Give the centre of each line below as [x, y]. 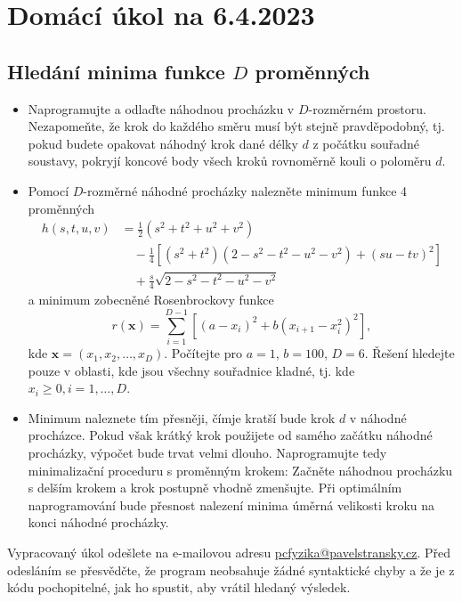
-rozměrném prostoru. [367, 108]
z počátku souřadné [366, 143]
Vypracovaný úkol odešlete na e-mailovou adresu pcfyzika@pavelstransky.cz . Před [229, 552]
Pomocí [49, 190]
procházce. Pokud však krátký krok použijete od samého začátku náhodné [230, 435]
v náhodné [378, 417]
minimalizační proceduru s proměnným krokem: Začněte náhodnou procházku [240, 470]
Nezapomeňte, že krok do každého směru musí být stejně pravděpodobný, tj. [236, 126]
